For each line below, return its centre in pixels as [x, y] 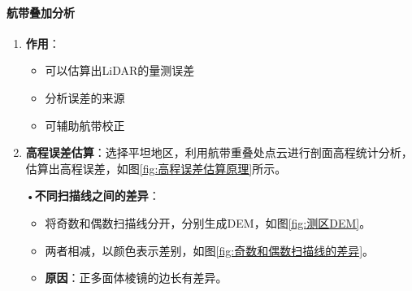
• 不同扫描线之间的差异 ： [93, 195]
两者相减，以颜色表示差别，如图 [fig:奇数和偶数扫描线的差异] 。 [210, 250]
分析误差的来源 [85, 97]
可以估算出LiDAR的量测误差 [120, 70]
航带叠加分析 [41, 12]
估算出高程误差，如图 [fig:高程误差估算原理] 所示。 [156, 168]
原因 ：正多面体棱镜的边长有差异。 [136, 278]
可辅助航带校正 [85, 125]
